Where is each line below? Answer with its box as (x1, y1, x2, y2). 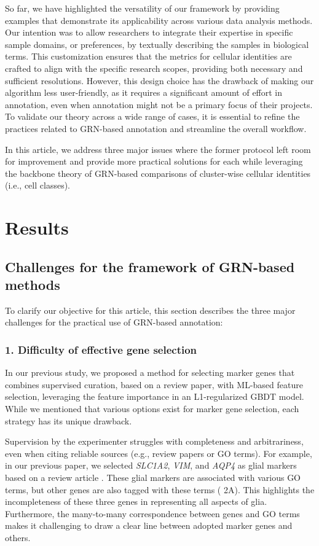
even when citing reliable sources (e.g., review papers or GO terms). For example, (5, 447, 312, 459)
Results (5, 215, 69, 240)
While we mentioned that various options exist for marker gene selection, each (5, 402, 299, 415)
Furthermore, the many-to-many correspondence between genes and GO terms (5, 507, 300, 520)
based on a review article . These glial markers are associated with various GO (5, 471, 301, 484)
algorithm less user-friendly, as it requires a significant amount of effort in (5, 86, 283, 99)
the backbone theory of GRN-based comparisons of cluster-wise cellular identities (5, 166, 311, 179)
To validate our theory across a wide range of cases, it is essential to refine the (5, 110, 300, 123)
